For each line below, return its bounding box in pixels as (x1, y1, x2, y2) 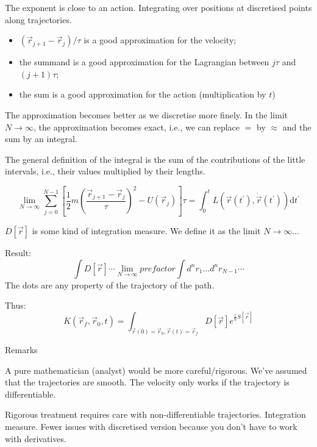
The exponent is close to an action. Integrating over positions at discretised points (5, 1, 312, 13)
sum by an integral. (5, 132, 77, 145)
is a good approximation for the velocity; (84, 34, 237, 46)
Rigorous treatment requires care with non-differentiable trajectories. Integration (5, 408, 306, 421)
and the (282, 120, 312, 133)
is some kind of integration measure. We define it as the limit (32, 224, 261, 237)
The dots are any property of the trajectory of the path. (5, 278, 215, 291)
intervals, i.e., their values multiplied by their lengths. (5, 165, 205, 177)
